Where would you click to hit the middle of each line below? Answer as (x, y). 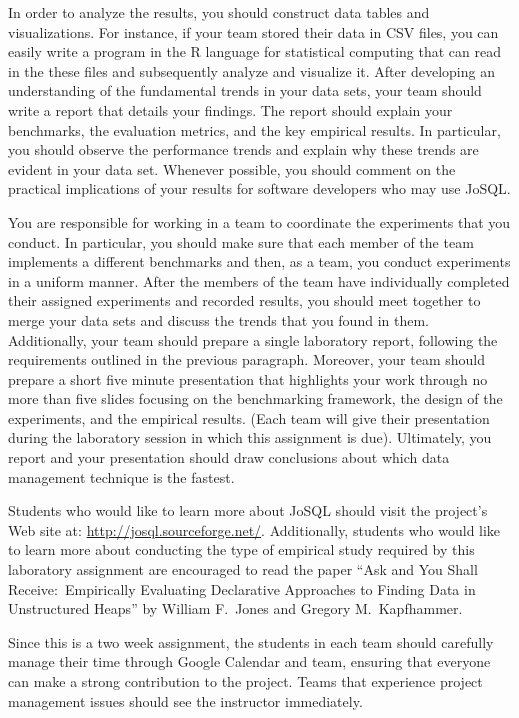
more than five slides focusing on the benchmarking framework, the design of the (255, 398)
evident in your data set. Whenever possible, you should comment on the (232, 168)
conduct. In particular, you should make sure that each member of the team (241, 241)
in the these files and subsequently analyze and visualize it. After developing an (251, 70)
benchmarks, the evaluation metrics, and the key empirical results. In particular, (254, 129)
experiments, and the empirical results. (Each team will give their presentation (249, 417)
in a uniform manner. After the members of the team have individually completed (259, 280)
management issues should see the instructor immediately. (185, 700)
